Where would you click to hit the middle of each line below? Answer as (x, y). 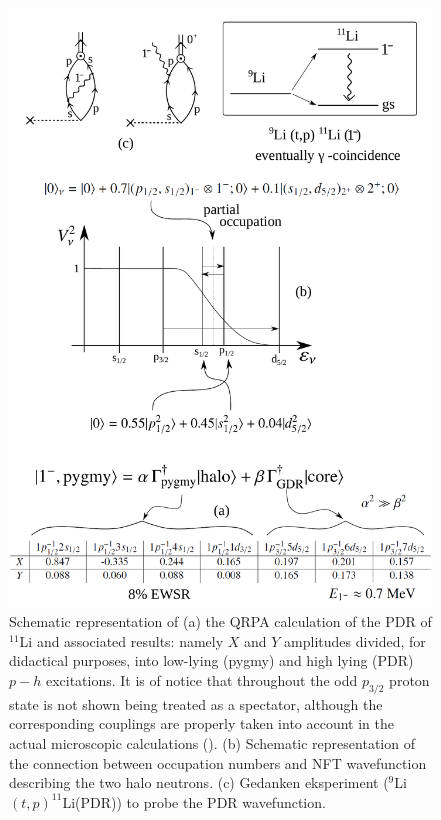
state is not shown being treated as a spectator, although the (196, 703)
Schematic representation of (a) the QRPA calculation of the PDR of (220, 621)
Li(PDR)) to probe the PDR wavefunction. (194, 801)
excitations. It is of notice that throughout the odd (201, 680)
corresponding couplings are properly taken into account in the (201, 723)
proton (409, 680)
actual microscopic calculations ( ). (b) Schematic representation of (212, 743)
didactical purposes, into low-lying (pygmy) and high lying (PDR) (211, 660)
